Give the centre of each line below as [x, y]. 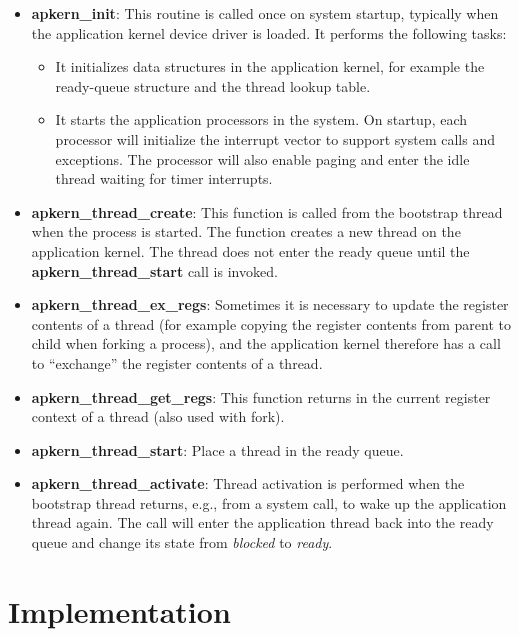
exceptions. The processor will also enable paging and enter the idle [262, 158]
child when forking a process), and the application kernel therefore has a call [266, 343]
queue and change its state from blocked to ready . [182, 542]
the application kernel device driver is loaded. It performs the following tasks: [269, 32]
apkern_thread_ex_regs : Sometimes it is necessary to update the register [270, 304]
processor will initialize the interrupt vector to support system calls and [275, 138]
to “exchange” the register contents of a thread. [177, 362]
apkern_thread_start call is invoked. [154, 270]
